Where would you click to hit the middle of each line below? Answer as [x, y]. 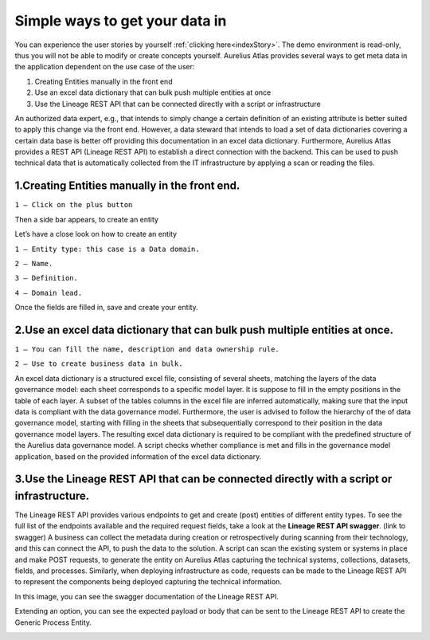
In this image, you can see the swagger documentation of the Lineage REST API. [147, 596]
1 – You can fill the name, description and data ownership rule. [147, 349]
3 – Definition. [47, 278]
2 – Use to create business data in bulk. [99, 364]
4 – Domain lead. [49, 293]
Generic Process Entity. [53, 622]
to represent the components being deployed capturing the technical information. [149, 582]
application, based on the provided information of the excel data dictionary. [138, 456]
